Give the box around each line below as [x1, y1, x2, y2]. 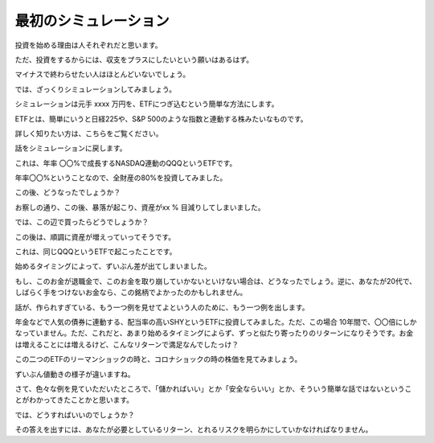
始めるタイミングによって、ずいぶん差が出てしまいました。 [14, 261, 212, 271]
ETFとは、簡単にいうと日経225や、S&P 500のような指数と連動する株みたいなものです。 [14, 113, 309, 124]
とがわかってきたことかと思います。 [14, 395, 134, 405]
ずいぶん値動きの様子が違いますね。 [14, 369, 135, 379]
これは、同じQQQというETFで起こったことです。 [14, 247, 177, 256]
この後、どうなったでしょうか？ [14, 187, 121, 197]
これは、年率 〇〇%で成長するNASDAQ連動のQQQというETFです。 [14, 158, 237, 168]
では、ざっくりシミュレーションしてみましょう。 [14, 84, 177, 94]
